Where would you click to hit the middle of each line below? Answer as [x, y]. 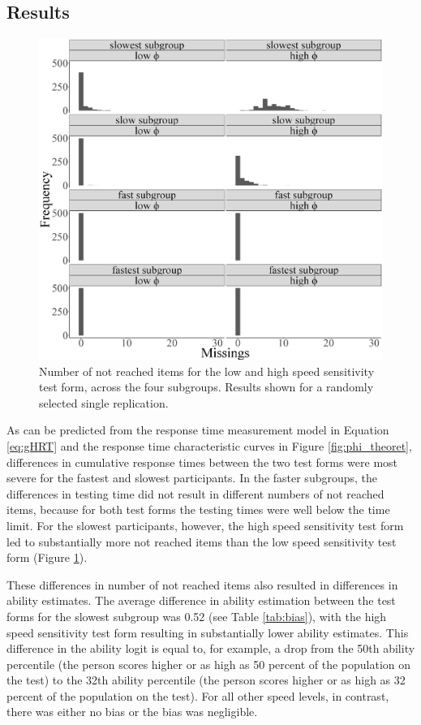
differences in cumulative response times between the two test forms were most [202, 462]
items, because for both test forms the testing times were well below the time [198, 509]
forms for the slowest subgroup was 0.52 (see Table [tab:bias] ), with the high [197, 616]
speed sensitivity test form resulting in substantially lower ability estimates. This [208, 632]
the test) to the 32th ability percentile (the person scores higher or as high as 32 [206, 680]
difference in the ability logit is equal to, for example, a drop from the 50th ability [211, 648]
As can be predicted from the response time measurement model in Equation [198, 430]
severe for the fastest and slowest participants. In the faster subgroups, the [192, 478]
